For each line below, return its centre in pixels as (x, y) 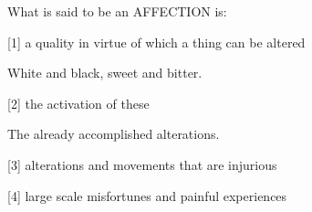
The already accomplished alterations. (114, 134)
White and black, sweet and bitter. (105, 73)
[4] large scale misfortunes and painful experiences (147, 195)
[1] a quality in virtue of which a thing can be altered (156, 42)
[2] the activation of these (78, 103)
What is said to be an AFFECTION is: (117, 11)
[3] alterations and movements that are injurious (142, 164)
